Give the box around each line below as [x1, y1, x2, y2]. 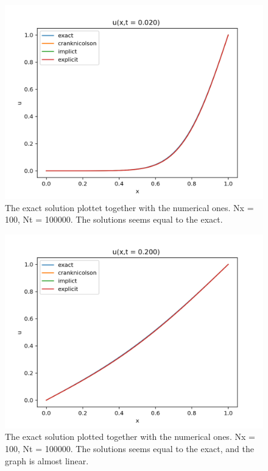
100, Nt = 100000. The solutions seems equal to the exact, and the [5, 442, 254, 455]
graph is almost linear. [5, 454, 89, 467]
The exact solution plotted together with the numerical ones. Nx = [5, 430, 255, 443]
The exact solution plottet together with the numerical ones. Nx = [5, 201, 254, 214]
